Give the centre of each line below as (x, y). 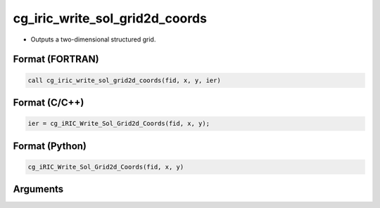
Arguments (38, 189)
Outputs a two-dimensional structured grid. (93, 39)
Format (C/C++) (49, 102)
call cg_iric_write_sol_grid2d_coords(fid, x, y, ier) (124, 80)
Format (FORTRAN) (56, 59)
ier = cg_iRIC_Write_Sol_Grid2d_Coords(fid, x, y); (119, 124)
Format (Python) (50, 146)
